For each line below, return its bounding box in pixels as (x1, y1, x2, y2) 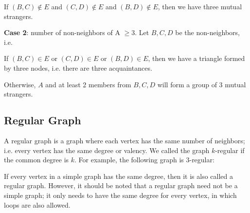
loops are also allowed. (4, 199, 71, 210)
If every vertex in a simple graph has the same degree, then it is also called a (4, 171, 233, 181)
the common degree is (4, 155, 69, 165)
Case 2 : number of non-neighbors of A (4, 27, 120, 38)
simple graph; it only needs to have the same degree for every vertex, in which (4, 190, 237, 200)
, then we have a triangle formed (148, 53, 245, 63)
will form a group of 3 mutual (157, 79, 246, 89)
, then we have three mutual (158, 1, 242, 11)
